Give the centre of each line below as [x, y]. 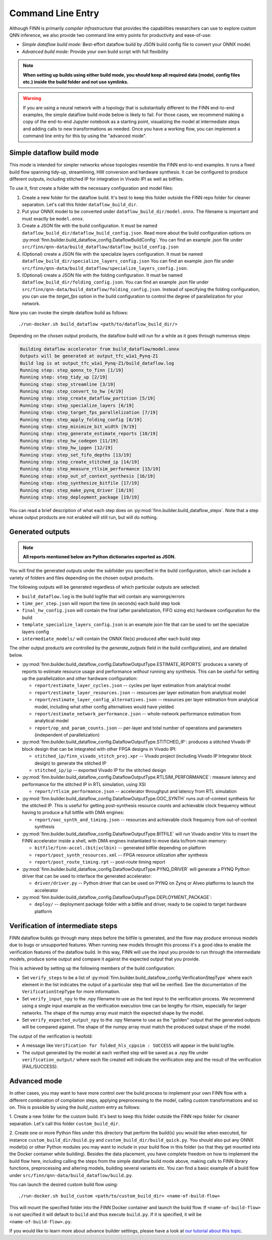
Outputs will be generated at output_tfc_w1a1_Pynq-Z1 [89, 356]
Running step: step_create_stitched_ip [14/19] [80, 462]
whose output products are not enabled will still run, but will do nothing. [84, 518]
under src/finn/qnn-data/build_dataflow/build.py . [71, 1175]
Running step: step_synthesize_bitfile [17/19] [80, 483]
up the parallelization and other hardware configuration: [80, 678]
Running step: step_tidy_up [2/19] [64, 377]
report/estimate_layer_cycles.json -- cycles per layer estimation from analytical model [132, 686]
